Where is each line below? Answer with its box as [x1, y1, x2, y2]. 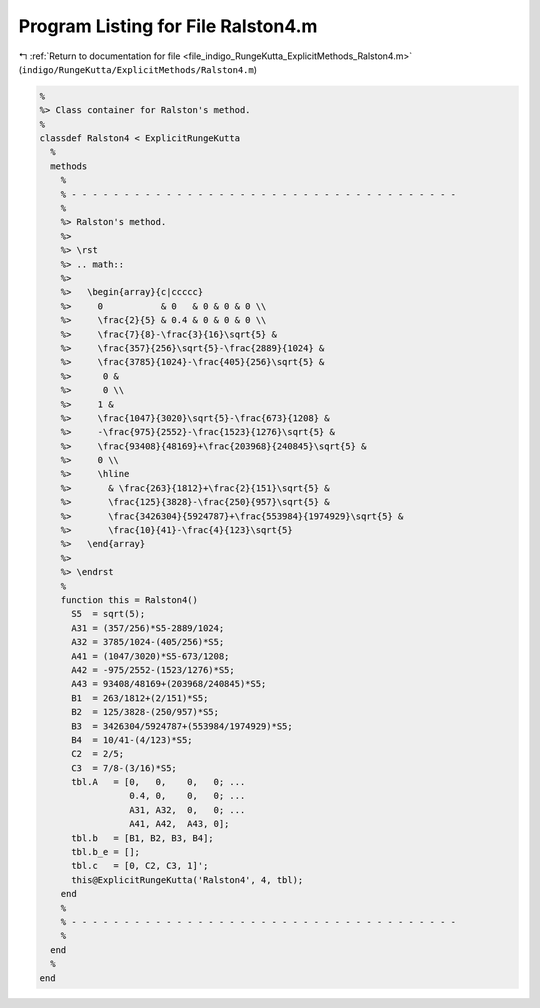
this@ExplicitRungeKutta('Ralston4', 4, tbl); [71, 874, 304, 885]
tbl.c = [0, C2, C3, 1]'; [71, 860, 209, 872]
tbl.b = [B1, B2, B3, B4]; [71, 832, 214, 844]
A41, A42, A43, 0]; [128, 818, 230, 830]
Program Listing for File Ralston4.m [18, 15, 318, 37]
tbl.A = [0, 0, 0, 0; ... [71, 776, 246, 788]
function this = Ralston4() [60, 594, 199, 605]
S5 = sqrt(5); [71, 608, 146, 620]
